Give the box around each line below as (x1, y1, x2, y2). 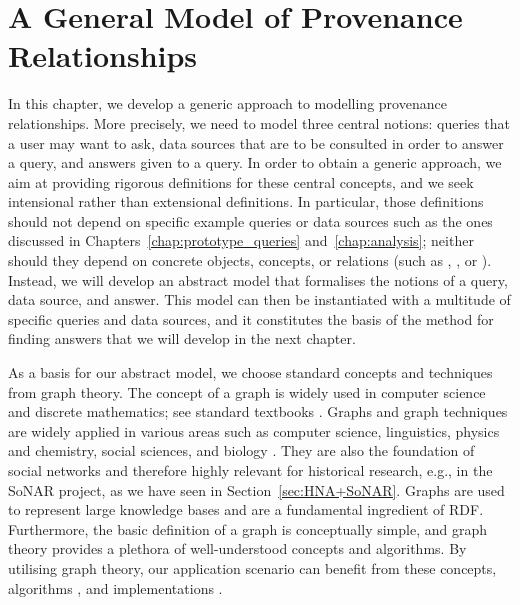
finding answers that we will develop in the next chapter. (8, 328, 356, 349)
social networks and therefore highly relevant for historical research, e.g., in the (8, 460, 493, 480)
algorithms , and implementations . (8, 577, 223, 598)
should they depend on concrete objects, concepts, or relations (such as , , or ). (8, 250, 492, 271)
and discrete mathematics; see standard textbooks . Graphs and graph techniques (8, 401, 508, 422)
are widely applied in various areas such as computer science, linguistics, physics (8, 420, 500, 441)
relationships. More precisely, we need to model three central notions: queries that (8, 112, 510, 133)
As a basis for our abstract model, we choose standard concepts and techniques (8, 362, 493, 383)
